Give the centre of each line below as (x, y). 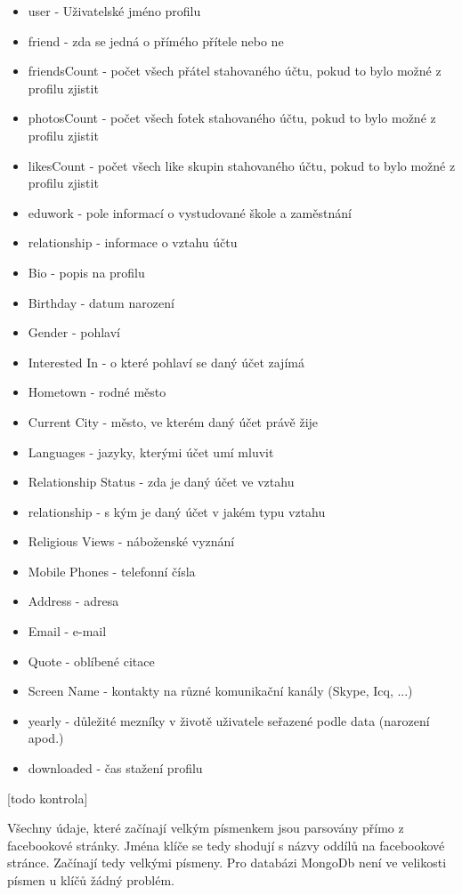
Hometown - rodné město (97, 392)
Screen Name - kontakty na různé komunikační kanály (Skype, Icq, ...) (220, 691)
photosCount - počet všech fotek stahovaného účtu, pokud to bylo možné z (232, 118)
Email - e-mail (67, 631)
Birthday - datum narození (101, 302)
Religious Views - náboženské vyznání (131, 541)
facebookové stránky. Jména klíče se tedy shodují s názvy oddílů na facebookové (226, 845)
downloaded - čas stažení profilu (115, 768)
